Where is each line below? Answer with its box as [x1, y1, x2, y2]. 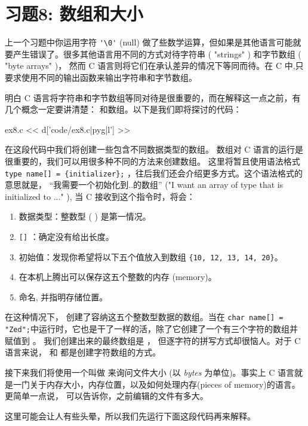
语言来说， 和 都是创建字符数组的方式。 [5, 346, 161, 358]
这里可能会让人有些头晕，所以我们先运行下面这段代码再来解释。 [5, 409, 255, 422]
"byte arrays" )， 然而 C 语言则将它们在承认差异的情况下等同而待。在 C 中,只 [5, 59, 304, 72]
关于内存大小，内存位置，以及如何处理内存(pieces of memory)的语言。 [29, 378, 300, 390]
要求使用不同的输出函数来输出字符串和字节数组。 [5, 71, 197, 83]
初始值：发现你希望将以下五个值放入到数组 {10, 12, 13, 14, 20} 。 [19, 250, 283, 263]
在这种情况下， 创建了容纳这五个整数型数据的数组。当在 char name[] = [5, 311, 284, 323]
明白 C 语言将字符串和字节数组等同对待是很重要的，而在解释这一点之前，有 [5, 91, 301, 104]
